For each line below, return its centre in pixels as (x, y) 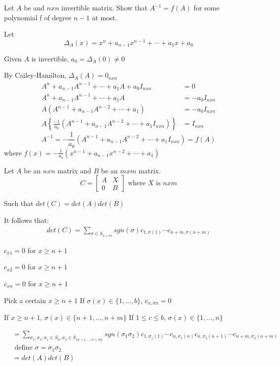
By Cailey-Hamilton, (35, 75)
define (23, 348)
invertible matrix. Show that (104, 7)
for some (207, 7)
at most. (105, 17)
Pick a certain (25, 300)
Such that (19, 203)
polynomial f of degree (38, 17)
